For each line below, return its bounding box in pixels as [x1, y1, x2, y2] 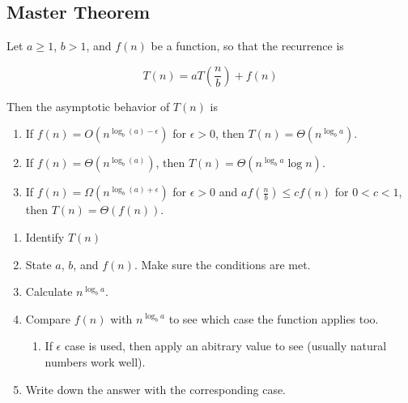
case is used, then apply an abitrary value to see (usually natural [64, 337, 387, 354]
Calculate [25, 283, 73, 300]
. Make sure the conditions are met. [134, 255, 311, 272]
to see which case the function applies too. [168, 310, 379, 327]
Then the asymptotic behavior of [6, 97, 170, 114]
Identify [25, 228, 65, 245]
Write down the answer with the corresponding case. [25, 380, 287, 397]
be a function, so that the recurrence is [151, 37, 344, 54]
